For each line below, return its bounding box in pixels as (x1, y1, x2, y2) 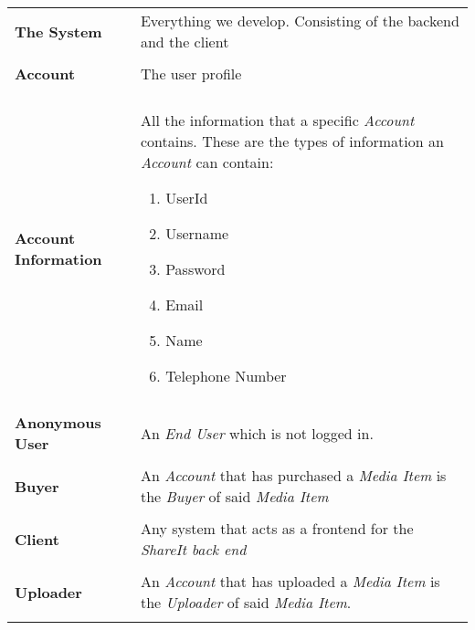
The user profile (140, 63, 242, 84)
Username (165, 223, 229, 244)
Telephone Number (165, 365, 287, 386)
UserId (165, 187, 208, 208)
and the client (140, 31, 229, 52)
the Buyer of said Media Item (140, 486, 329, 507)
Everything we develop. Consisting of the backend (140, 10, 459, 31)
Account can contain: (140, 152, 274, 173)
